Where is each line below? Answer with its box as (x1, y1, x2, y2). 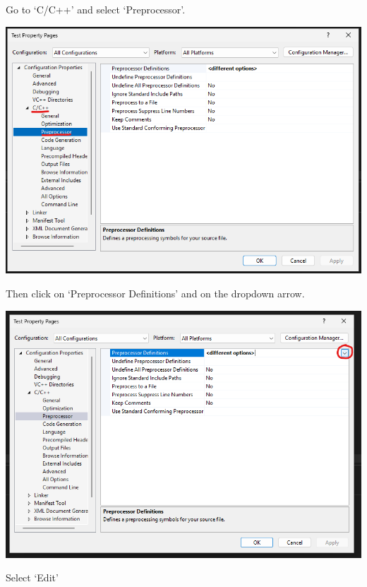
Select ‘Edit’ (6, 570, 59, 585)
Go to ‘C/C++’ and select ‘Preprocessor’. (6, 2, 186, 16)
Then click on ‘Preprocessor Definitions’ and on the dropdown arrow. (6, 285, 305, 300)
